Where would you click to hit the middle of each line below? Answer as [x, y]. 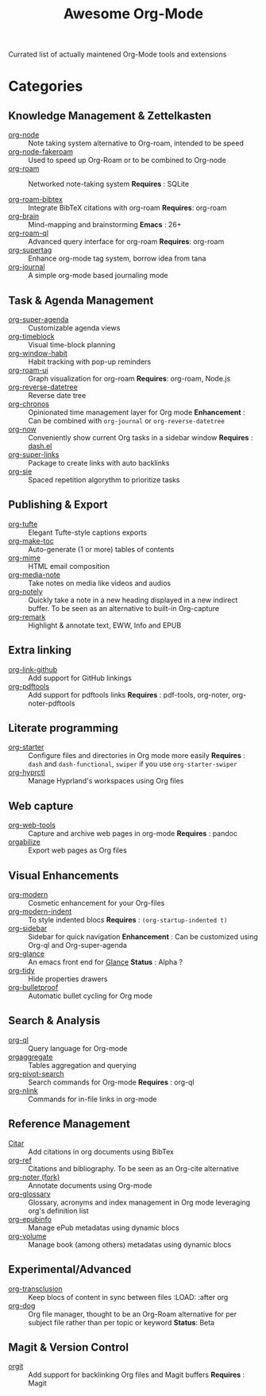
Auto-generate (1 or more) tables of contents [101, 549]
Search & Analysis [54, 1021]
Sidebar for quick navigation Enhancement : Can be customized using [143, 937]
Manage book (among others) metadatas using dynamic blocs [130, 1244]
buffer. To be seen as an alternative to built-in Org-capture [124, 608]
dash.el [40, 446]
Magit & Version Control [69, 1347]
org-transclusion [35, 1289]
